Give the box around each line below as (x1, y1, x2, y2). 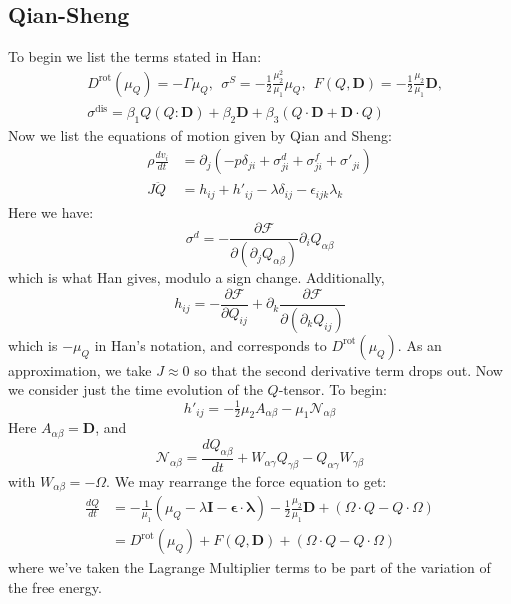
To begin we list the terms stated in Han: (8, 46, 262, 67)
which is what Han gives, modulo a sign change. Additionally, (8, 267, 385, 288)
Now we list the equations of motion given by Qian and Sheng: (8, 124, 392, 145)
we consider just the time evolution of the (8, 379, 263, 400)
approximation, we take (8, 359, 152, 380)
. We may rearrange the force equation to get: (106, 470, 387, 491)
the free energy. (8, 576, 102, 597)
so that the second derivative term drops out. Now (194, 359, 503, 380)
